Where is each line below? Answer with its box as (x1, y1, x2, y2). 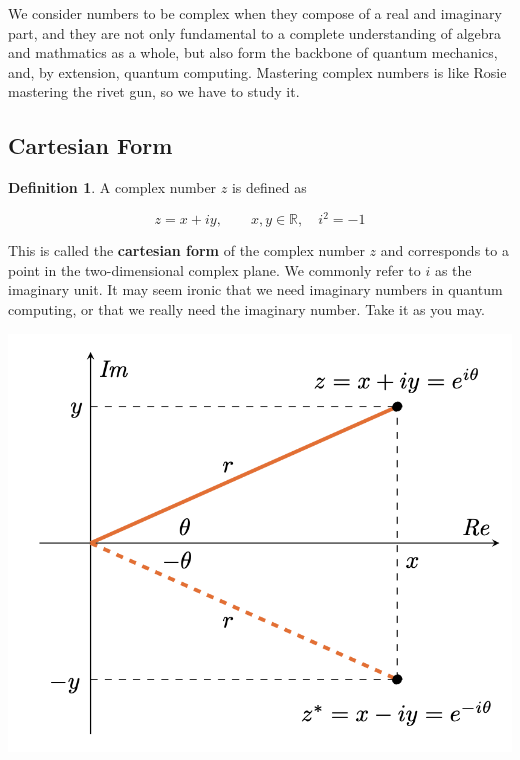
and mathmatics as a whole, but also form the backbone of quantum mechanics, (8, 42, 498, 63)
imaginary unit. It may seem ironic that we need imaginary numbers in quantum (8, 279, 503, 300)
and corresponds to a (380, 240, 509, 261)
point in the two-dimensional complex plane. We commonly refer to (8, 259, 421, 280)
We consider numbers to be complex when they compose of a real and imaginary (8, 3, 502, 23)
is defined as (231, 177, 307, 198)
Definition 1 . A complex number (8, 177, 217, 198)
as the (434, 259, 472, 280)
